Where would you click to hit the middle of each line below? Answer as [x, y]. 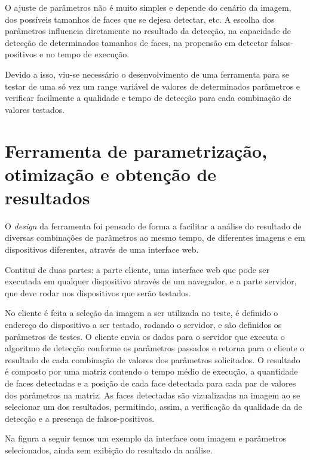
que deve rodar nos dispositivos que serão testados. [98, 292]
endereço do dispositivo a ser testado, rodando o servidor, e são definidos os [143, 324]
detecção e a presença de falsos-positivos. [80, 418]
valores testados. [35, 109]
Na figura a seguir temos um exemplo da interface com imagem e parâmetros [145, 438]
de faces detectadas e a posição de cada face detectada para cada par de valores [151, 383]
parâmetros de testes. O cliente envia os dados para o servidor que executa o [145, 336]
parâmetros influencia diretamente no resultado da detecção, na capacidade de [148, 31]
